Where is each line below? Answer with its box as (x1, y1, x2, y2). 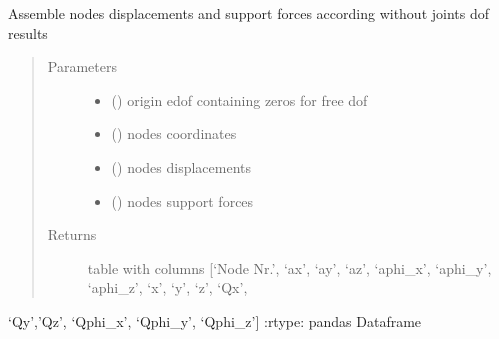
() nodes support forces (111, 190, 254, 211)
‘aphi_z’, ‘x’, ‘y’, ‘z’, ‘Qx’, (87, 277, 248, 298)
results (8, 22, 48, 43)
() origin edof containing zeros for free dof (111, 89, 368, 110)
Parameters (47, 56, 117, 77)
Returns (47, 224, 97, 245)
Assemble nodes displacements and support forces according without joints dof (8, 3, 490, 23)
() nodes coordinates (111, 123, 237, 144)
